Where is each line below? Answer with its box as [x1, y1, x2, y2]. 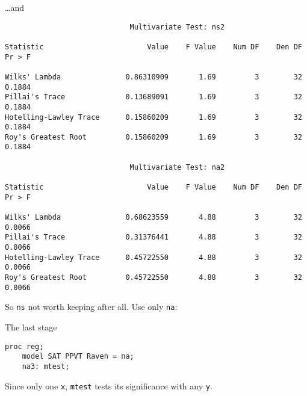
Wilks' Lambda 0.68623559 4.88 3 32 [5, 213, 302, 222]
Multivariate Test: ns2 [129, 22, 225, 31]
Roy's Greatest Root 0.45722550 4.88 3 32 [5, 273, 302, 282]
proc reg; [5, 342, 44, 351]
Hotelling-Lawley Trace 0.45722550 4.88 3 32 [5, 253, 302, 262]
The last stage [5, 320, 57, 333]
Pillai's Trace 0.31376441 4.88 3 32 [5, 233, 302, 242]
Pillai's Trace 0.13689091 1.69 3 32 [5, 93, 302, 102]
